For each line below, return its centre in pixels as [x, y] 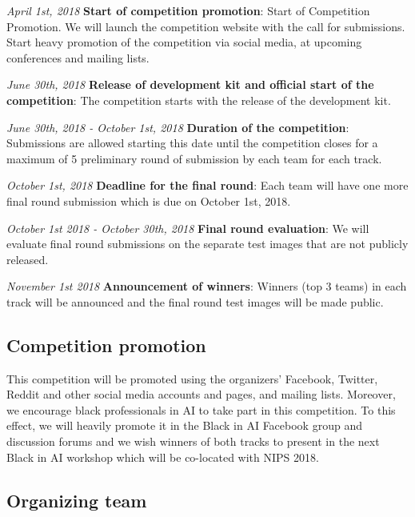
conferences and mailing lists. [78, 57]
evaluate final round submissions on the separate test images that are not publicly [207, 244]
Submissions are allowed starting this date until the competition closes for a [192, 143]
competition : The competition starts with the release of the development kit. [199, 100]
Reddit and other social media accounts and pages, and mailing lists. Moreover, [201, 394]
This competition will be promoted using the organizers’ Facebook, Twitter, [192, 378]
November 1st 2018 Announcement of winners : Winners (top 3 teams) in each [207, 286]
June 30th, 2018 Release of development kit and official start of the [190, 84]
